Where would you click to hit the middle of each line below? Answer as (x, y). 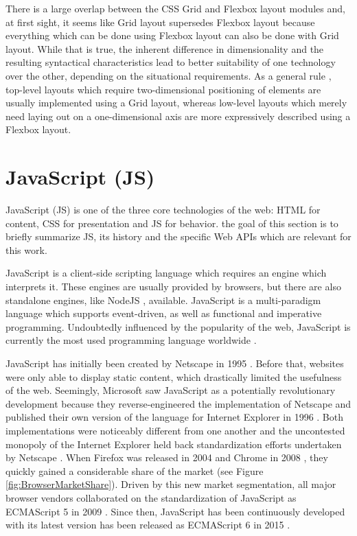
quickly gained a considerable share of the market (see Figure (135, 470)
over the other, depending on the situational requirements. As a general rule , (169, 75)
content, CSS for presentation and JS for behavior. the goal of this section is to (172, 223)
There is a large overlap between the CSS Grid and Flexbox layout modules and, (175, 8)
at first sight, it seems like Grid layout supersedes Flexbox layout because (160, 22)
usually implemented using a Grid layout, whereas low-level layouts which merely (176, 103)
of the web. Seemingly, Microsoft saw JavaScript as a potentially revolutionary (171, 390)
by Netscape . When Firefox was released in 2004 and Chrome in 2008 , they (167, 457)
